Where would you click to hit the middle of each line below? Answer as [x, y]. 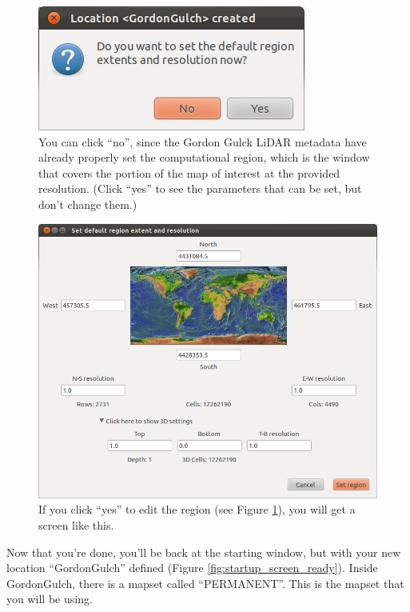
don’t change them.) [88, 204]
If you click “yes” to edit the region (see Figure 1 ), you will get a [197, 509]
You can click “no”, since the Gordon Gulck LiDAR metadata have [203, 141]
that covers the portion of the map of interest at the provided [189, 172]
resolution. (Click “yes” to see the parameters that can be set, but [200, 188]
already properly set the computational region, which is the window [204, 157]
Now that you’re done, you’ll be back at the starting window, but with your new [204, 552]
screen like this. [76, 525]
